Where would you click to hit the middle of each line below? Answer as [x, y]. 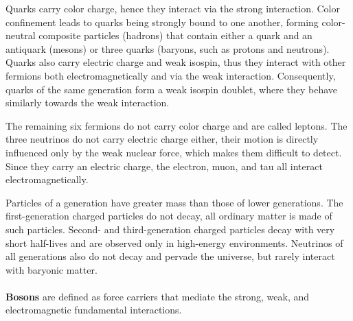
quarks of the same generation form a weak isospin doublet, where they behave [172, 89]
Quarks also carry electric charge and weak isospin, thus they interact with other [176, 62]
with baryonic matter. [52, 269]
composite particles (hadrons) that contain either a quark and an [175, 35]
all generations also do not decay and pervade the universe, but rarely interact [170, 256]
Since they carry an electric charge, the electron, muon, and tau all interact [164, 166]
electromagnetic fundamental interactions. [94, 310]
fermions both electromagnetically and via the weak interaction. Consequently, [171, 75]
